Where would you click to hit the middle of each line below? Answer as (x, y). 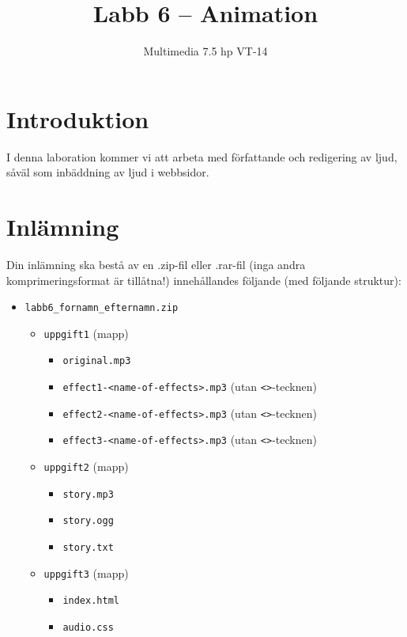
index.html (91, 601)
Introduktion (78, 118)
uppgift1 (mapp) (86, 333)
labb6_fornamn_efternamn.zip (102, 308)
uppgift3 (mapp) (86, 573)
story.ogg (88, 521)
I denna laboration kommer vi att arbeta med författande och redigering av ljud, (202, 156)
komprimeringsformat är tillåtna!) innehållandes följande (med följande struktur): (204, 280)
